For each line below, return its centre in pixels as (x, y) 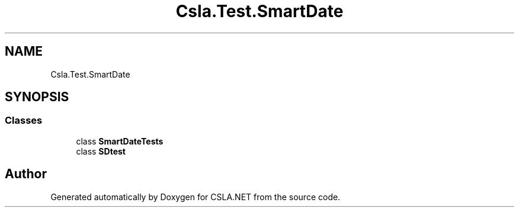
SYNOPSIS (37, 97)
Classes (24, 121)
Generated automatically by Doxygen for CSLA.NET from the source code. (196, 197)
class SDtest (101, 151)
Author (26, 174)
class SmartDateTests (120, 141)
